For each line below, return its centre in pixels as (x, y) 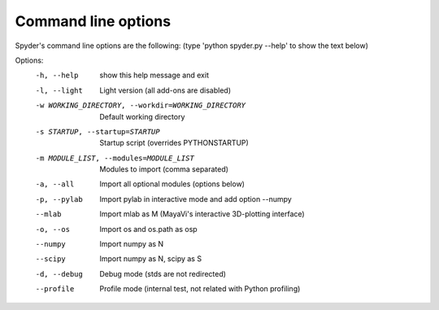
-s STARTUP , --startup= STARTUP (98, 131)
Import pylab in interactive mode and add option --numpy (196, 199)
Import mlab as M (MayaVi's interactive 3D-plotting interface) (202, 214)
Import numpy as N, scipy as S (151, 259)
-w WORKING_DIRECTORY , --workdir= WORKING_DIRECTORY (141, 105)
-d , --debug (59, 274)
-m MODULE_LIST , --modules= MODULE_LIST (115, 158)
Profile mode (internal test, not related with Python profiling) (200, 289)
